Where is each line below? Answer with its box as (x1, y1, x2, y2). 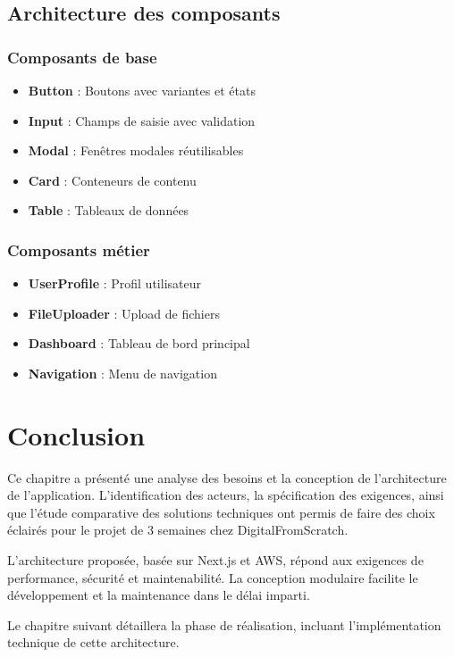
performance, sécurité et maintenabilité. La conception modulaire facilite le (7, 568, 418, 586)
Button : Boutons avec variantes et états (28, 81, 256, 99)
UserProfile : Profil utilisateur (28, 274, 201, 293)
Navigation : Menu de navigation (28, 363, 217, 382)
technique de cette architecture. (7, 633, 180, 652)
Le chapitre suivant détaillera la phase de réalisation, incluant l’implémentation (7, 615, 441, 634)
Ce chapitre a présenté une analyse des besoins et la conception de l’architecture (7, 468, 447, 487)
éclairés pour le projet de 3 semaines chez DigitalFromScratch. (7, 520, 349, 539)
